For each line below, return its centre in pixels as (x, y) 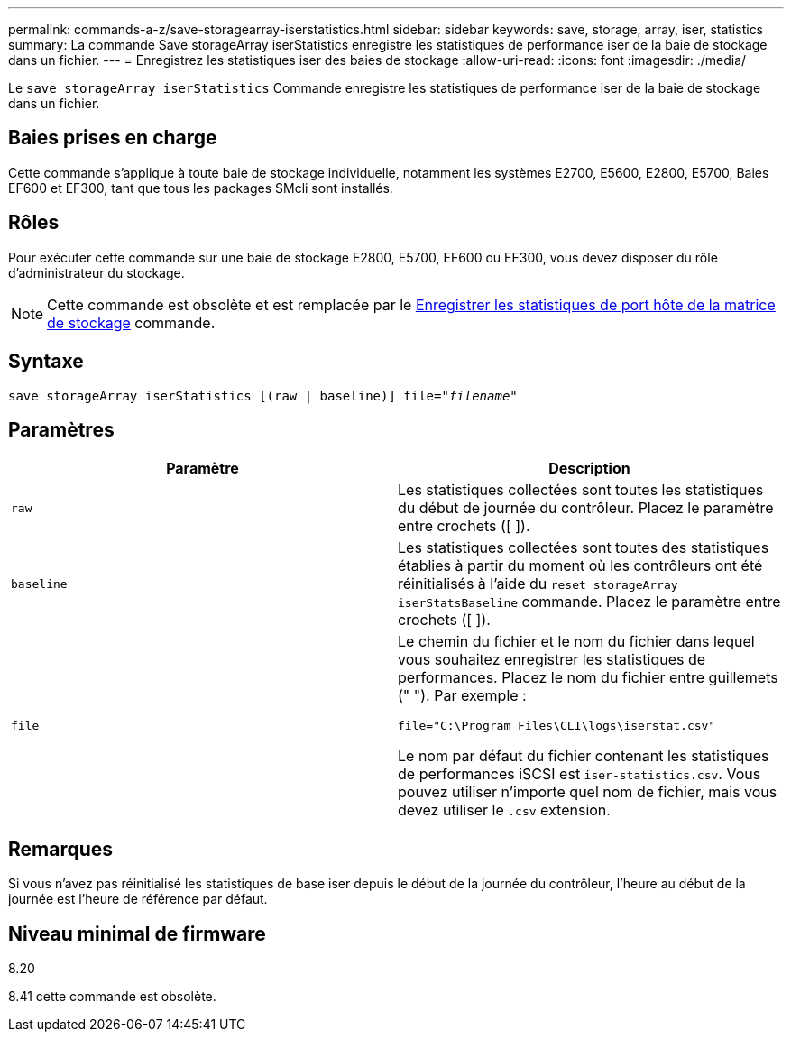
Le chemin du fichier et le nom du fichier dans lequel (576, 642)
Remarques (61, 849)
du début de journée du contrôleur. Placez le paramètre (586, 508)
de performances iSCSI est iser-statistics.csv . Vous (579, 774)
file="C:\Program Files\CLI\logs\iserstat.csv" (557, 726)
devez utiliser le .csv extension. (504, 810)
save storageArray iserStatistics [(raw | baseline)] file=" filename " (263, 395)
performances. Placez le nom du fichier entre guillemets (588, 678)
